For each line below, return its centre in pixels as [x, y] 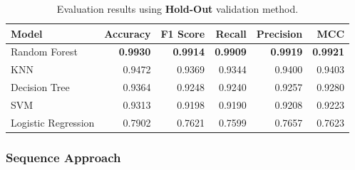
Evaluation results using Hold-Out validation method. [177, 9]
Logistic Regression [53, 122]
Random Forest [44, 52]
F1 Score [183, 33]
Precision [279, 33]
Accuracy [128, 33]
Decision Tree [40, 87]
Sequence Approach [63, 157]
